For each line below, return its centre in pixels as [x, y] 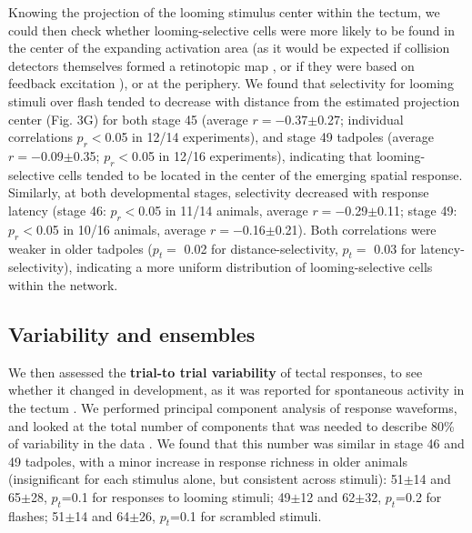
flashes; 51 [37, 515]
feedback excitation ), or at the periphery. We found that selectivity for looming [231, 83]
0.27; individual [361, 119]
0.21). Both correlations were [356, 229]
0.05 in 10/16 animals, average [121, 229]
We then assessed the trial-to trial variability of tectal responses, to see [216, 372]
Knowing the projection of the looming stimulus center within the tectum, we [224, 12]
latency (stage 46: [57, 210]
